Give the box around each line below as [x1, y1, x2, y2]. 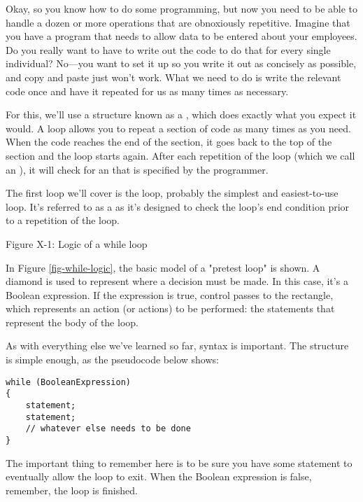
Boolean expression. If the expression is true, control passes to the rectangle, [6, 287, 334, 302]
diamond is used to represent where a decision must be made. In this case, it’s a [6, 274, 348, 288]
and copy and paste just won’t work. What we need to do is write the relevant [6, 69, 341, 84]
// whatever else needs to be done [25, 424, 191, 434]
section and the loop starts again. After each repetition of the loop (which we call [6, 148, 355, 162]
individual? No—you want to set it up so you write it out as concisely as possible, [6, 56, 357, 71]
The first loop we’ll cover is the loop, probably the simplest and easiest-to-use [6, 186, 339, 200]
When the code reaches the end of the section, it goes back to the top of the [6, 134, 332, 149]
